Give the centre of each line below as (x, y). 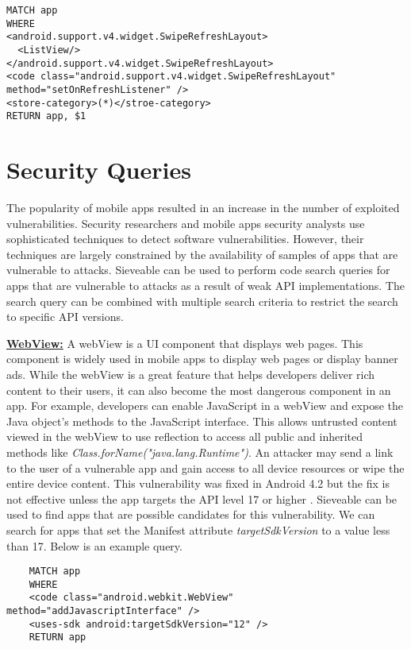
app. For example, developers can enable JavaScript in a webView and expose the (205, 406)
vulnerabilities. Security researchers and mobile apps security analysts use (186, 223)
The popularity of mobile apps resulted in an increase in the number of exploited (203, 208)
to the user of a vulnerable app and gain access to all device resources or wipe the (205, 467)
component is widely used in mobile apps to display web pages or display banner (202, 359)
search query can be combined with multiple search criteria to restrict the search (202, 301)
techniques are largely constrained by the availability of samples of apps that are (202, 254)
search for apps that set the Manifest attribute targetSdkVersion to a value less (198, 529)
